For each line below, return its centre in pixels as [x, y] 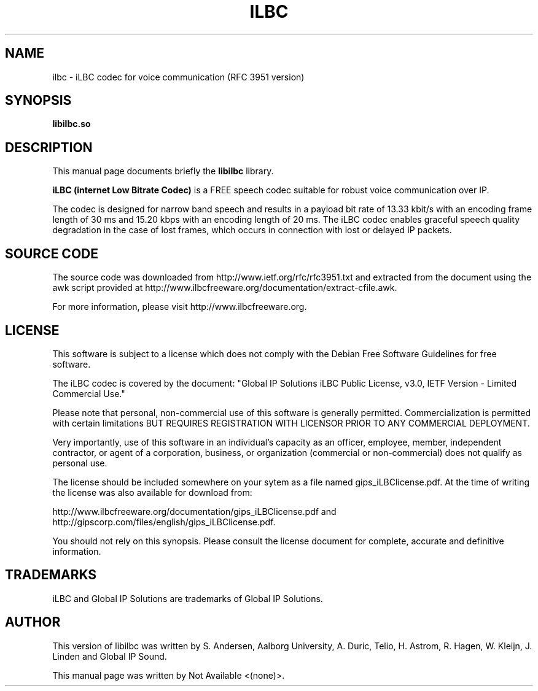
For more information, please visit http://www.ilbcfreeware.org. [180, 307]
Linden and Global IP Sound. [110, 656]
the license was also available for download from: [152, 492]
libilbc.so [72, 124]
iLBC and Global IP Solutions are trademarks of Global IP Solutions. [188, 598]
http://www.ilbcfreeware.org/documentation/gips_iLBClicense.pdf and [194, 511]
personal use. [80, 463]
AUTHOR [33, 622]
